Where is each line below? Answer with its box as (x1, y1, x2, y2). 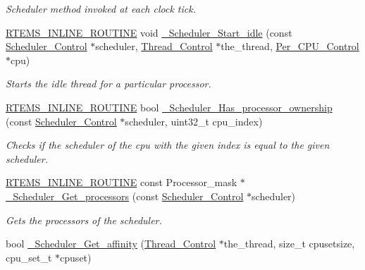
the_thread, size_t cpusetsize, (223, 236, 355, 251)
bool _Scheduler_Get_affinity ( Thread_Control (6, 236, 216, 251)
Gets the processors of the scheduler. (6, 212, 162, 227)
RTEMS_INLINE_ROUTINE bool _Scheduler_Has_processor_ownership (6, 99, 333, 114)
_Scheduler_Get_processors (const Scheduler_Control (6, 188, 244, 203)
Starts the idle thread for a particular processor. (6, 76, 211, 91)
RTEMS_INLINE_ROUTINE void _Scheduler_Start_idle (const (6, 25, 292, 39)
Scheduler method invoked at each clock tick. (6, 1, 196, 16)
